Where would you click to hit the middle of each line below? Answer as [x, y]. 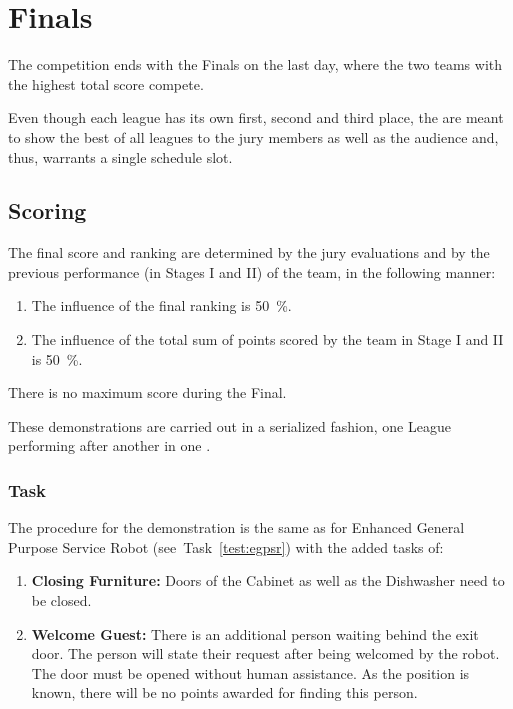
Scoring [47, 210]
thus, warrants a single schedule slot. [120, 156]
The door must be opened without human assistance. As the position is [250, 672]
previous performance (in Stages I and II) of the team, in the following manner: [252, 271]
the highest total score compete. [106, 83]
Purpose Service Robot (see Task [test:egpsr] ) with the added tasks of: [226, 546]
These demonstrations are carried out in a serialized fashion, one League [229, 425]
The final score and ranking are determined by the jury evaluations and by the [249, 252]
